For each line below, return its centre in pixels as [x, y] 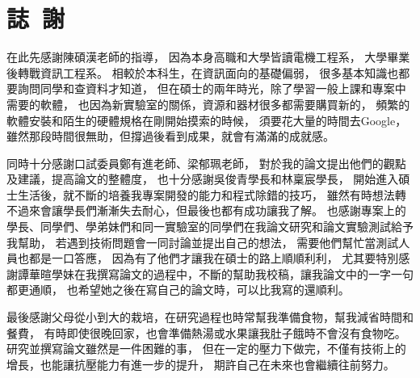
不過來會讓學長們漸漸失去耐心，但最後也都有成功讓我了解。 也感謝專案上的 [206, 210]
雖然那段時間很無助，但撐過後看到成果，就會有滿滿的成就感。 [170, 136]
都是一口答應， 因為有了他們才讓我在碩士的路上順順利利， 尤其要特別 [214, 258]
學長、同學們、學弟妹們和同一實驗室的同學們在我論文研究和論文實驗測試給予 [210, 227]
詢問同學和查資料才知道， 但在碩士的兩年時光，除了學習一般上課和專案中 [212, 88]
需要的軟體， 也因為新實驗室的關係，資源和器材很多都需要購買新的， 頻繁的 [208, 104]
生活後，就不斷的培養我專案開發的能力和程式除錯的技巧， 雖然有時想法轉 [212, 194]
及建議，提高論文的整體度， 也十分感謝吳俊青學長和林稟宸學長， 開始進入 [203, 179]
